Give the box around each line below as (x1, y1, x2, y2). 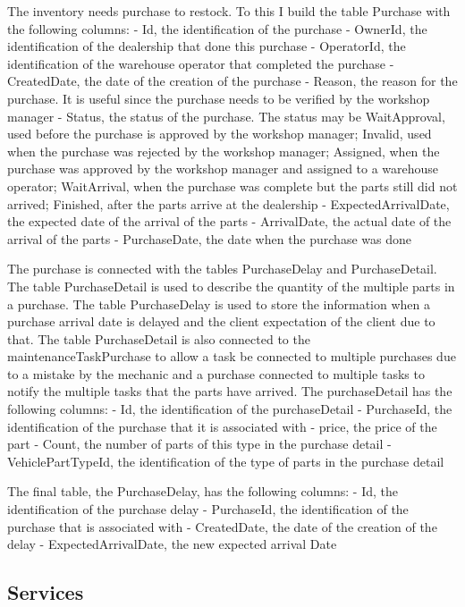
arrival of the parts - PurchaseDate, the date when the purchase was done (7, 229, 411, 248)
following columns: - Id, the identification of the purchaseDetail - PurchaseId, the (7, 400, 452, 418)
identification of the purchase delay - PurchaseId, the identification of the (7, 500, 409, 518)
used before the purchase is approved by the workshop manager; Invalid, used (7, 124, 432, 143)
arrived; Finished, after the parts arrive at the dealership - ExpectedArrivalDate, (7, 194, 450, 213)
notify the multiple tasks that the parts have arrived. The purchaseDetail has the (7, 382, 452, 400)
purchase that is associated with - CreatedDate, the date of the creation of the (7, 517, 437, 535)
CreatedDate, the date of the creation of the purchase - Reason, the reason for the (7, 72, 458, 90)
